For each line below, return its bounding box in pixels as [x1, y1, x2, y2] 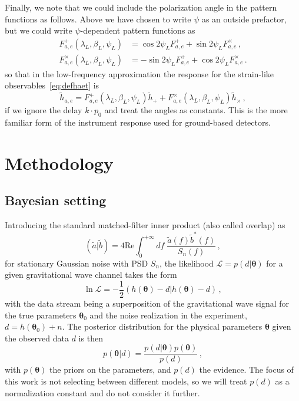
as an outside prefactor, [201, 12, 287, 25]
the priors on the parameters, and [49, 363, 171, 376]
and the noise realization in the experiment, [89, 308, 247, 321]
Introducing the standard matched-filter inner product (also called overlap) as [5, 219, 285, 231]
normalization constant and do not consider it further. [5, 386, 200, 399]
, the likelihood [160, 257, 214, 269]
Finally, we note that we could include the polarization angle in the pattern [5, 1, 277, 13]
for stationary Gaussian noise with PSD [5, 257, 148, 269]
